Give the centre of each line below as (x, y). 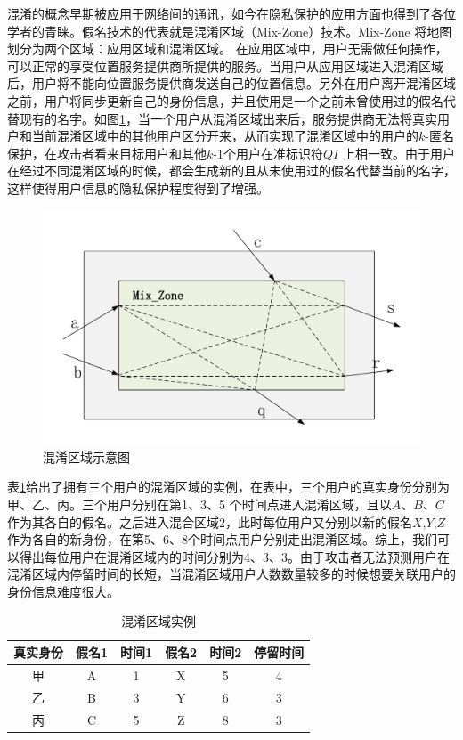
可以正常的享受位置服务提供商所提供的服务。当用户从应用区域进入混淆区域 (225, 65)
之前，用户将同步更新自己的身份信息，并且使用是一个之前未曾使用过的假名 (225, 100)
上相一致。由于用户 (398, 153)
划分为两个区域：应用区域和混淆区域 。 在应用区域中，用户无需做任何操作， (227, 49)
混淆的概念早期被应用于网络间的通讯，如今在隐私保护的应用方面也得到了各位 (231, 13)
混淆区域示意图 (86, 456)
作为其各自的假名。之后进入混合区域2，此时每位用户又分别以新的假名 (210, 521)
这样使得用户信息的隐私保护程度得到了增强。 (138, 187)
